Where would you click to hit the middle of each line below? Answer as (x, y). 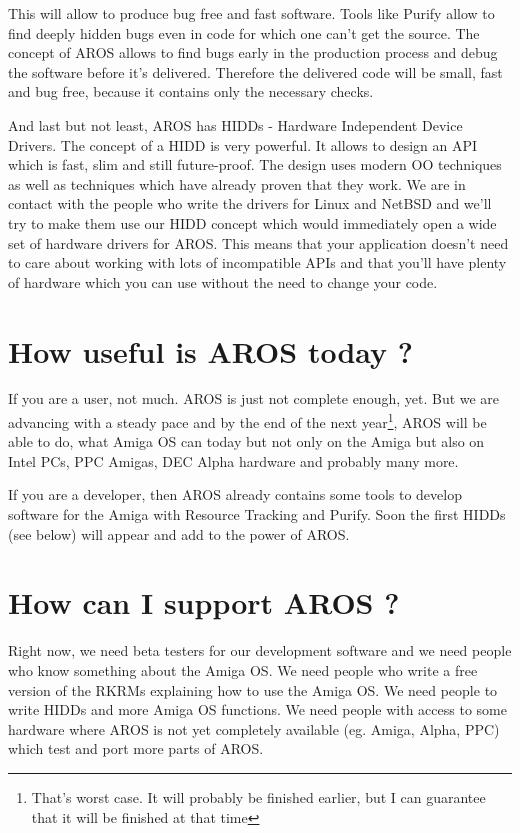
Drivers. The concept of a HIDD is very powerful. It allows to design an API (243, 144)
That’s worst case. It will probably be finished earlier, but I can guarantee (258, 796)
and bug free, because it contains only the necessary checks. (191, 91)
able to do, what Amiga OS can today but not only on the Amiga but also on (246, 441)
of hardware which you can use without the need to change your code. (223, 281)
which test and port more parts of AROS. (136, 748)
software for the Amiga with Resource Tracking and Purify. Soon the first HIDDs (257, 514)
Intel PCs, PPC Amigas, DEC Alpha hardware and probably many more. (233, 460)
